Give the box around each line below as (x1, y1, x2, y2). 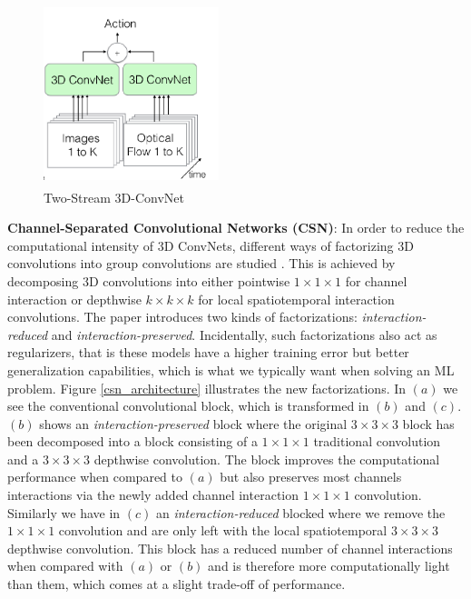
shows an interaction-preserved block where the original (39, 414, 348, 433)
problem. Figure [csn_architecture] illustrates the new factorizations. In (7, 378, 407, 397)
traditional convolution (313, 432, 441, 451)
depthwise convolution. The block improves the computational (93, 449, 440, 468)
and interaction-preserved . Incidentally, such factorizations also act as (51, 324, 437, 344)
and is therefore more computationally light (208, 556, 450, 575)
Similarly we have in (7, 503, 121, 522)
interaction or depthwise (7, 289, 142, 308)
